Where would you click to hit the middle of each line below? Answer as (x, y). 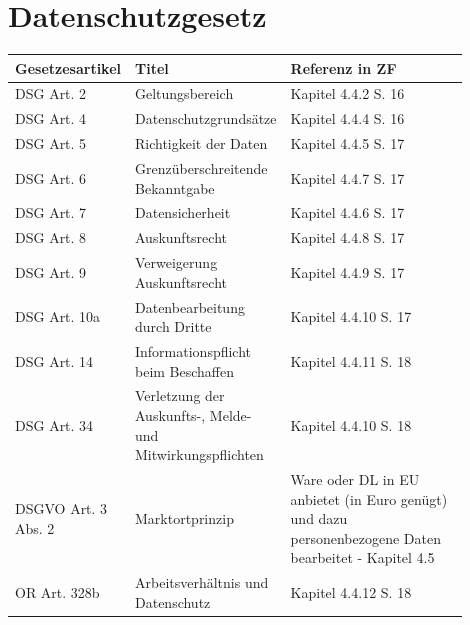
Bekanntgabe (175, 187)
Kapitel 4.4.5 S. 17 (347, 143)
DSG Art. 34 (54, 424)
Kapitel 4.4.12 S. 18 (351, 592)
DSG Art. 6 (51, 177)
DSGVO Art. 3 (61, 508)
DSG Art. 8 (51, 237)
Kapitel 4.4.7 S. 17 (347, 177)
